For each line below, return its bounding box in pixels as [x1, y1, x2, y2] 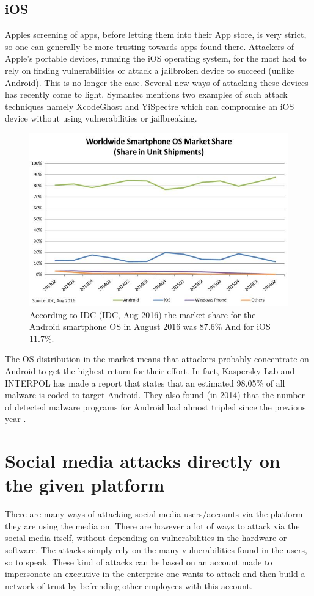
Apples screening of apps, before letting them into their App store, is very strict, [5, 28, 307, 41]
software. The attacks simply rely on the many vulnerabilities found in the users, [5, 543, 307, 556]
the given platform [5, 472, 165, 497]
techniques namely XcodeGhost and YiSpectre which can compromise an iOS [5, 100, 294, 112]
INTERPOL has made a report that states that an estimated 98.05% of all [5, 376, 285, 389]
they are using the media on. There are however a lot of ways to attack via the [5, 519, 300, 532]
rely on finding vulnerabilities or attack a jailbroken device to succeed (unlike [5, 64, 294, 76]
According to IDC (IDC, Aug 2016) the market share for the [29, 308, 256, 321]
